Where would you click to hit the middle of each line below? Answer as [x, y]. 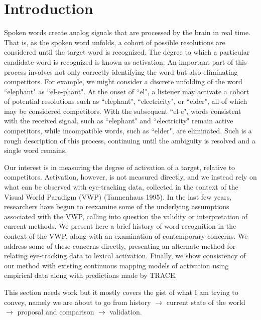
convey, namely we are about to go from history [78, 302]
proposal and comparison [56, 312]
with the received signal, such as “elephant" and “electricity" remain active [119, 121]
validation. [126, 312]
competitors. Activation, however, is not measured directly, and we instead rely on [130, 177]
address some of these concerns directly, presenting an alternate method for [120, 246]
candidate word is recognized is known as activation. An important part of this [125, 61]
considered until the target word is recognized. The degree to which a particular [127, 52]
